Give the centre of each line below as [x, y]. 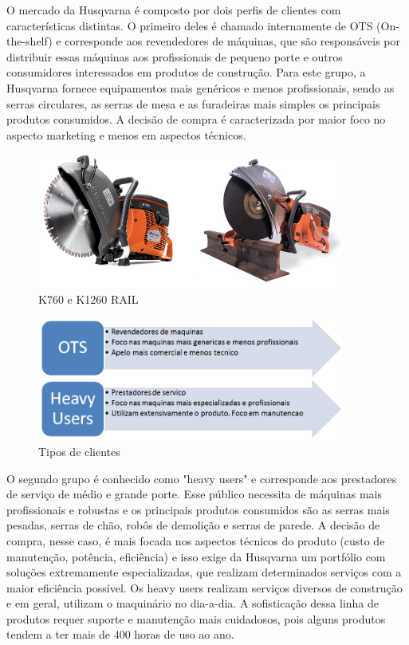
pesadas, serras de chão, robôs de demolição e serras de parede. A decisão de [193, 525]
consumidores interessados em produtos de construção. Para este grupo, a [186, 72]
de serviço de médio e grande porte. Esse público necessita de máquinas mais [194, 494]
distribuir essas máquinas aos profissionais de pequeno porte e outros [175, 56]
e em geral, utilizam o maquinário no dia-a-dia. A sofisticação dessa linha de [193, 603]
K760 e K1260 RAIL [88, 299]
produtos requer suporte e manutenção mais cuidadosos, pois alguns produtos [196, 618]
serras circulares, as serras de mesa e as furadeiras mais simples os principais [193, 103]
